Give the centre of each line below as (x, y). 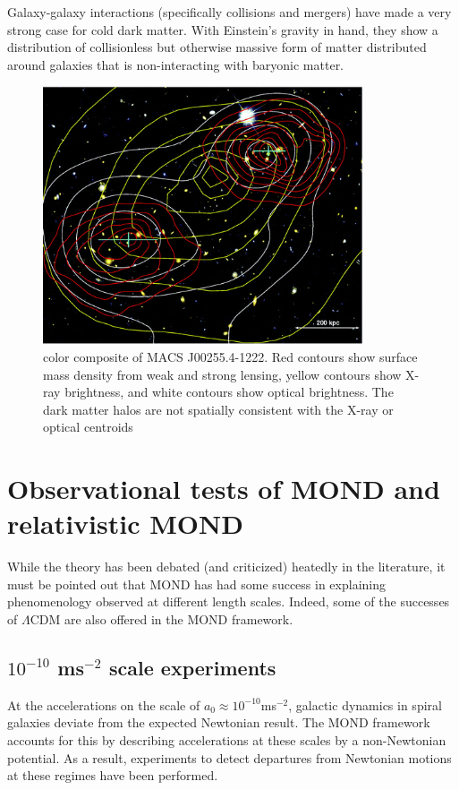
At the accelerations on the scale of (104, 704)
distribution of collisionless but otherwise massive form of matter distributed (217, 47)
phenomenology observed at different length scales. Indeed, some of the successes (229, 601)
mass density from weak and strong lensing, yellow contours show (222, 374)
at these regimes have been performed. (113, 775)
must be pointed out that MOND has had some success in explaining (196, 584)
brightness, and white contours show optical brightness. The (229, 392)
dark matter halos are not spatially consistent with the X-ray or (218, 409)
